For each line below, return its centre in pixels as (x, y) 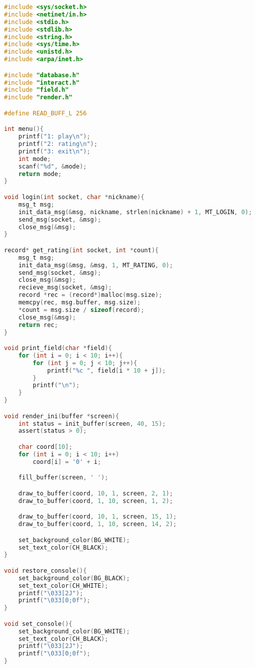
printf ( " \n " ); (56, 385)
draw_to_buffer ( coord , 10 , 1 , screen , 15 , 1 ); (97, 517)
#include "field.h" (36, 90)
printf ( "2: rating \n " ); (58, 144)
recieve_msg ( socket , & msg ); (65, 288)
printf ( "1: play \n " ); (54, 137)
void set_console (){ (38, 624)
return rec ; (38, 325)
